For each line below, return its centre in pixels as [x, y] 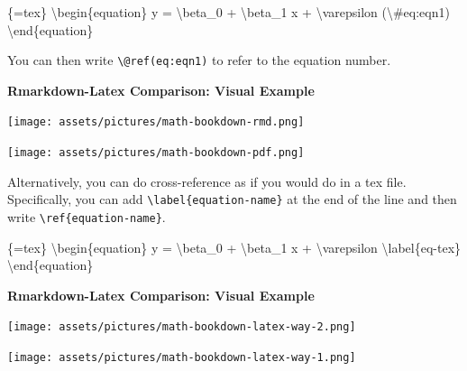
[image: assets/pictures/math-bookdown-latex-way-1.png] [182, 358]
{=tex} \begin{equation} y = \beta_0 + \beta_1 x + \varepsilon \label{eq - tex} [234, 247]
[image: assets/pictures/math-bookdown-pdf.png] [156, 153]
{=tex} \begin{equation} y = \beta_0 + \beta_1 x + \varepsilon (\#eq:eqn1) [229, 12]
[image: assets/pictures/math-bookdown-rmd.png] [156, 122]
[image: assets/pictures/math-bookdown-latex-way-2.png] [182, 327]
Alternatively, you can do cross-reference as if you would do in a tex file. [207, 181]
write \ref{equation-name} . [87, 217]
